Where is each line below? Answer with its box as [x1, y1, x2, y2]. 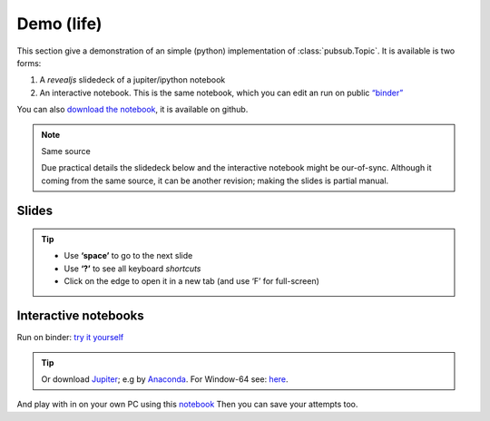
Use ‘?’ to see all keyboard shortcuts [64, 263, 201, 274]
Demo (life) [16, 14, 103, 34]
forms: [16, 57, 42, 68]
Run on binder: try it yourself [16, 332, 124, 343]
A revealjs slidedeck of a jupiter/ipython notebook [39, 74, 226, 85]
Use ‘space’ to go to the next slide [64, 250, 193, 261]
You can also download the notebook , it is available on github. [16, 104, 249, 115]
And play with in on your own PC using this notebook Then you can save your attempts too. [16, 399, 358, 410]
